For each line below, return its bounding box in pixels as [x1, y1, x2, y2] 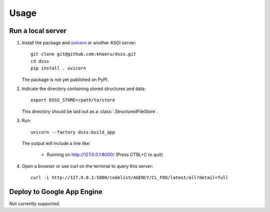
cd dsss [30, 58, 49, 64]
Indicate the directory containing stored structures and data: [21, 85, 146, 92]
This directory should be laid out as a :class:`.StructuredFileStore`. [21, 108, 158, 114]
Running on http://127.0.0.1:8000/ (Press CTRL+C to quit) [46, 151, 163, 157]
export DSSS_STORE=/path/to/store [30, 97, 115, 103]
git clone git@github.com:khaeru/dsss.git [30, 51, 136, 57]
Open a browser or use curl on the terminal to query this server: [21, 163, 153, 169]
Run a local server [9, 26, 67, 35]
